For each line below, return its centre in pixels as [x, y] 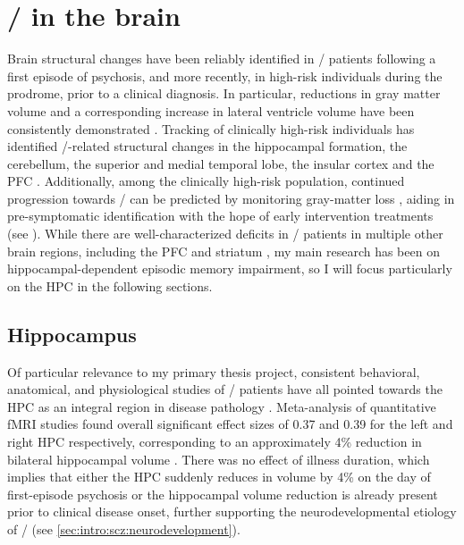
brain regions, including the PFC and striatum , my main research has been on [224, 251]
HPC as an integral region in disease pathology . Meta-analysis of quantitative [222, 406]
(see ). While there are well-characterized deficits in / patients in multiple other [225, 234]
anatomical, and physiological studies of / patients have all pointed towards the [225, 389]
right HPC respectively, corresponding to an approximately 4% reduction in [215, 442]
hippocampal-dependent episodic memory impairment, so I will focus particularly [230, 268]
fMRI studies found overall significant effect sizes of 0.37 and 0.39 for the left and [230, 424]
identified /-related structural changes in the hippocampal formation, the [207, 146]
